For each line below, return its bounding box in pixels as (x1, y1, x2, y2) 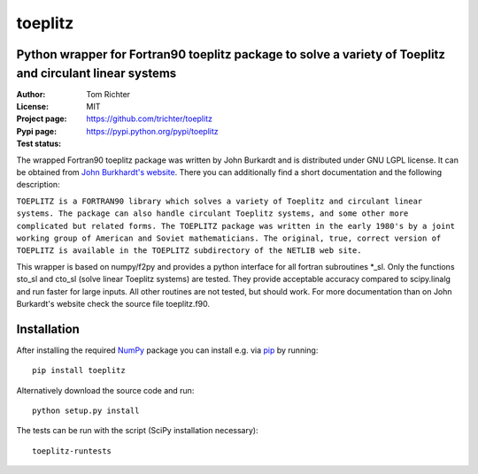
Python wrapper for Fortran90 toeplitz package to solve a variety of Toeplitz (16, 47, 446, 62)
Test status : (16, 138, 62, 149)
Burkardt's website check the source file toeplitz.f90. (16, 298, 211, 309)
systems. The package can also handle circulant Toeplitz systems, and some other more (16, 209, 409, 218)
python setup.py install (32, 405, 140, 416)
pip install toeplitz (32, 365, 126, 376)
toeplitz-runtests (32, 446, 112, 455)
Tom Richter (86, 88, 131, 99)
